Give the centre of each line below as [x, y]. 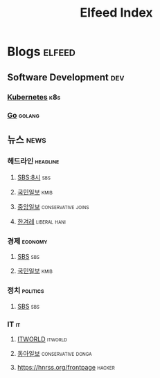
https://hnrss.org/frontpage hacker [66, 367]
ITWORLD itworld [42, 339]
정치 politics [26, 291]
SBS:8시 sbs [34, 177]
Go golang [23, 116]
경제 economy [27, 242]
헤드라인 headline [33, 161]
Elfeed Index [116, 13]
